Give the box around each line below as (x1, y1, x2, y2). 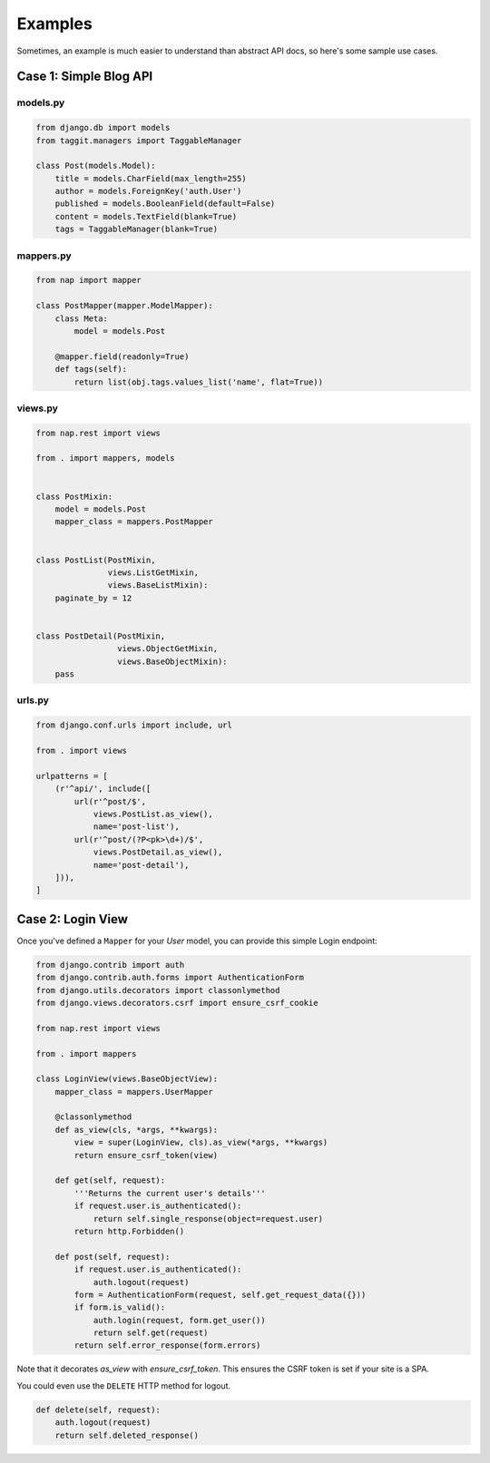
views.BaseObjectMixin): (116, 656, 228, 667)
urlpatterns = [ (35, 771, 109, 781)
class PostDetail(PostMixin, (35, 630, 166, 641)
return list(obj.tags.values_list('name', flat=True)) (73, 376, 324, 387)
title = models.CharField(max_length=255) (54, 173, 247, 183)
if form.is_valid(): (73, 1302, 166, 1312)
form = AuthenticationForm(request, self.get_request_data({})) (73, 1289, 367, 1300)
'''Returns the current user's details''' (73, 1188, 267, 1198)
